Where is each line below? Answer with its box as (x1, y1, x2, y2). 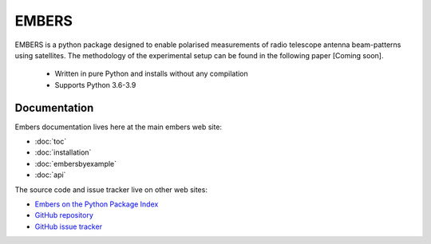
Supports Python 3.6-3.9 (54, 80, 136, 89)
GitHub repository (34, 211, 93, 220)
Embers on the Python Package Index (34, 199, 159, 209)
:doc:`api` (34, 170, 66, 179)
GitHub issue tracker (34, 222, 103, 231)
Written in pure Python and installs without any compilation (54, 69, 249, 79)
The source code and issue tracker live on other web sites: (14, 184, 208, 195)
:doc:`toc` (34, 136, 67, 147)
